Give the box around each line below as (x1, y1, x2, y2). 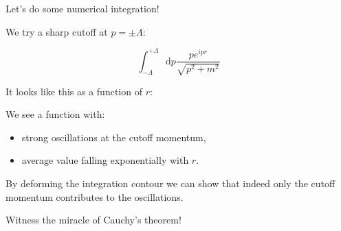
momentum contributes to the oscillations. (5, 189, 184, 204)
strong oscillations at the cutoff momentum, (21, 130, 206, 144)
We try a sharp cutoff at (5, 24, 108, 38)
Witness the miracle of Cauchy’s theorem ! (5, 212, 181, 227)
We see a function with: (5, 107, 105, 121)
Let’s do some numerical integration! (5, 1, 159, 15)
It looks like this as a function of (5, 84, 142, 98)
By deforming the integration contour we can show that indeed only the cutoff (5, 176, 335, 191)
